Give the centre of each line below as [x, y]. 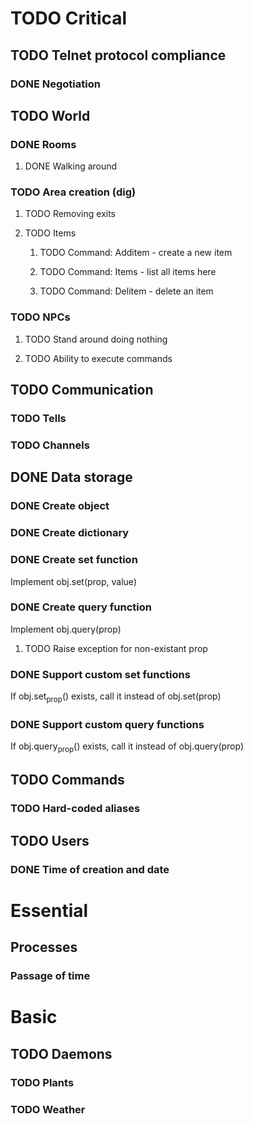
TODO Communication [82, 390]
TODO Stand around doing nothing [96, 339]
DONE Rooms [43, 144]
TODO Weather [48, 1109]
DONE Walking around [71, 166]
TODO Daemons [61, 1053]
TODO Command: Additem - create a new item [136, 253]
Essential [49, 910]
